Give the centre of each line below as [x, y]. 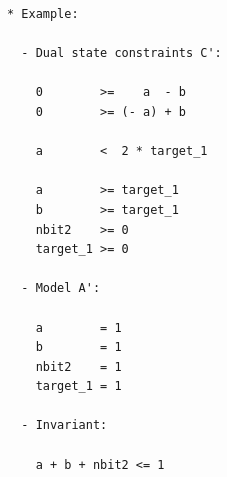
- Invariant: [64, 425]
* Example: [43, 14]
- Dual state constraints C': [121, 53]
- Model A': [61, 288]
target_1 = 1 [78, 386]
